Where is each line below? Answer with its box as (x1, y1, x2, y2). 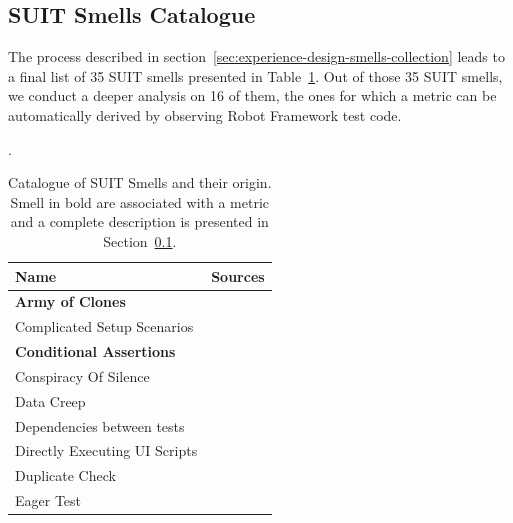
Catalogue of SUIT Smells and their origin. (8, 172, 272, 193)
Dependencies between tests (15, 415, 185, 436)
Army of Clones (15, 291, 126, 312)
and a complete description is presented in (10, 211, 269, 232)
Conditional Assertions (15, 341, 176, 362)
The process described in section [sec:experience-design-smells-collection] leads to (8, 46, 505, 67)
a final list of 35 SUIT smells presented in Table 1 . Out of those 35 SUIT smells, (8, 65, 503, 86)
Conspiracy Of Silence (15, 365, 150, 386)
